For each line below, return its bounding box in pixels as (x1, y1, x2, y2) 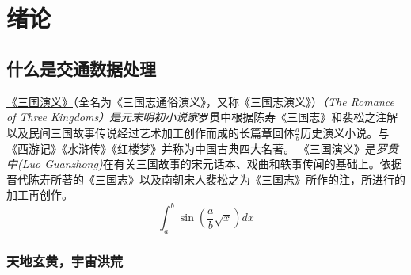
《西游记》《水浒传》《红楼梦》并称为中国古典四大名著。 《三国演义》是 (6, 139, 376, 156)
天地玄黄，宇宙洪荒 (6, 251, 124, 271)
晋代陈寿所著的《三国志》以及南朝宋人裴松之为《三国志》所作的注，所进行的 (6, 170, 405, 187)
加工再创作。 (6, 186, 73, 203)
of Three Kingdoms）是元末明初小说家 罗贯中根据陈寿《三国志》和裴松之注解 (6, 109, 398, 125)
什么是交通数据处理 (6, 55, 156, 80)
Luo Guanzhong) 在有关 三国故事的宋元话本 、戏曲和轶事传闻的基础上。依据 (21, 155, 402, 172)
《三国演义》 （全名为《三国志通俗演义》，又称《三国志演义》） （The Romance (6, 93, 394, 109)
